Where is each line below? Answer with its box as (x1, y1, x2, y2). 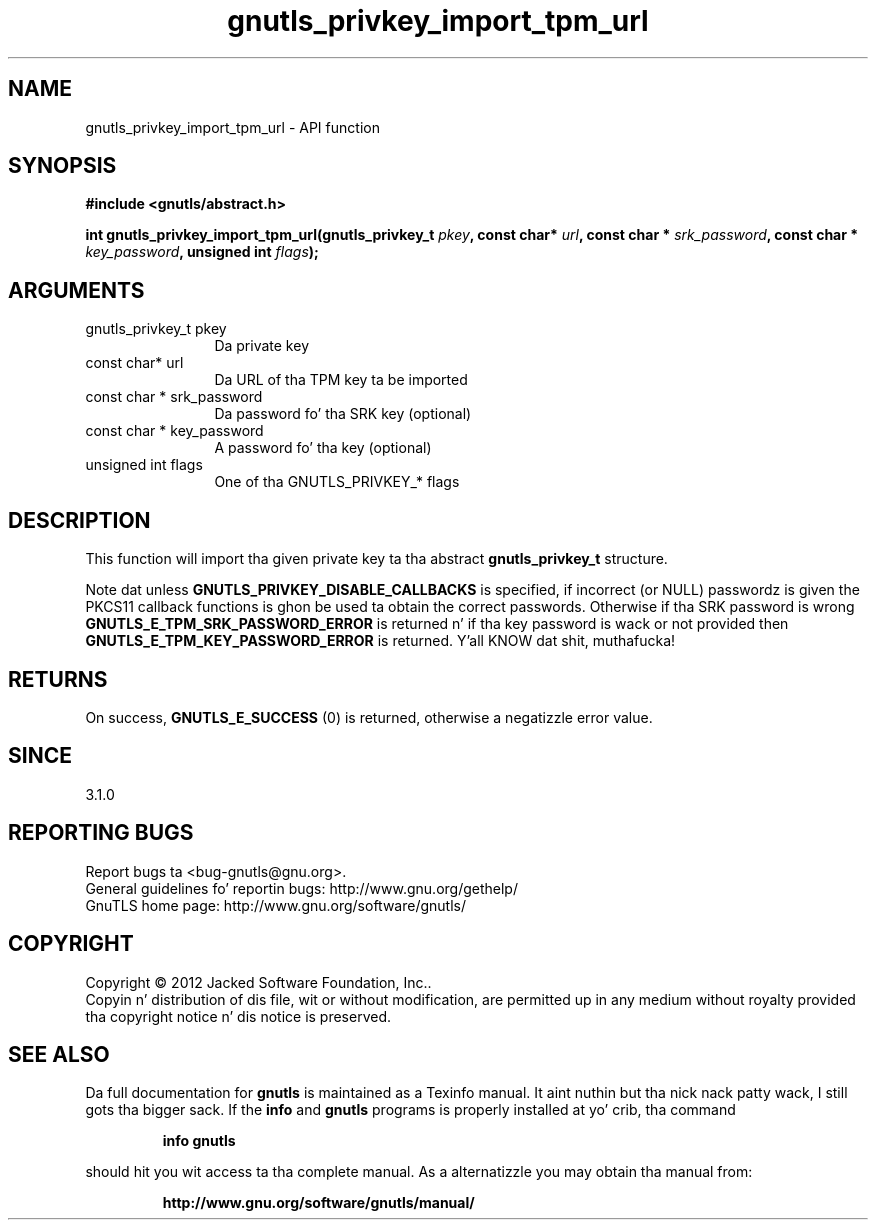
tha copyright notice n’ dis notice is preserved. (85, 1007, 392, 1025)
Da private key (214, 337, 309, 355)
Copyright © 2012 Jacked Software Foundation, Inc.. (85, 973, 432, 991)
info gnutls (162, 1132, 236, 1150)
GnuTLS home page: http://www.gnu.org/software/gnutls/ (85, 896, 466, 914)
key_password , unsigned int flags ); (85, 243, 319, 261)
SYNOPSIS (8, 153, 117, 179)
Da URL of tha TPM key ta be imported (214, 371, 468, 389)
